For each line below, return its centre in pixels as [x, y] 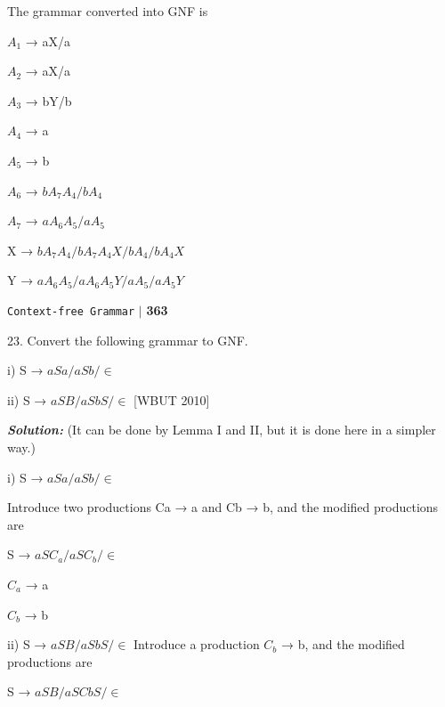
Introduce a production [197, 644]
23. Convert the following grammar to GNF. [128, 340]
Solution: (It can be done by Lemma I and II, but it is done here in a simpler [222, 430]
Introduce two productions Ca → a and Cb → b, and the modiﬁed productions [223, 507]
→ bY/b [49, 100]
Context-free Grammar [71, 311]
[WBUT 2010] [172, 399]
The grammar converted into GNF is [108, 11]
